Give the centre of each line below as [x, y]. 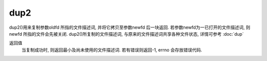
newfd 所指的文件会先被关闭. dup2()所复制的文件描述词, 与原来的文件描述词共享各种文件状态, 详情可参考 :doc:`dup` [127, 34]
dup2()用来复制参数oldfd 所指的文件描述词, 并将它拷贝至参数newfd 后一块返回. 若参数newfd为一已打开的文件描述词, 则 [130, 27]
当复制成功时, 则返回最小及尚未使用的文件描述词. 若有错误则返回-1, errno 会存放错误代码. [112, 50]
